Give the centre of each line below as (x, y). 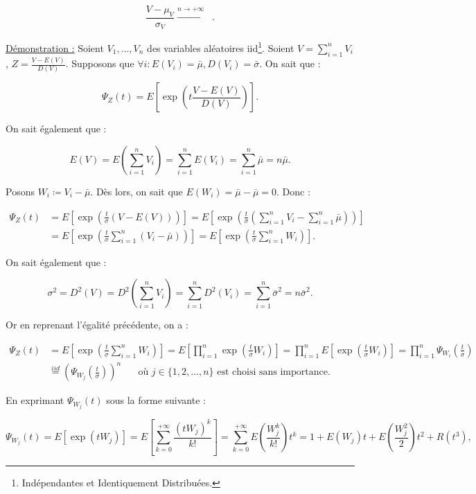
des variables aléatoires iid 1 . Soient (221, 47)
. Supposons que (100, 63)
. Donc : (293, 191)
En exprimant (35, 400)
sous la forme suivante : (156, 400)
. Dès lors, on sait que (136, 191)
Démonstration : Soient (55, 47)
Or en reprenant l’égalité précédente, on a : (97, 325)
